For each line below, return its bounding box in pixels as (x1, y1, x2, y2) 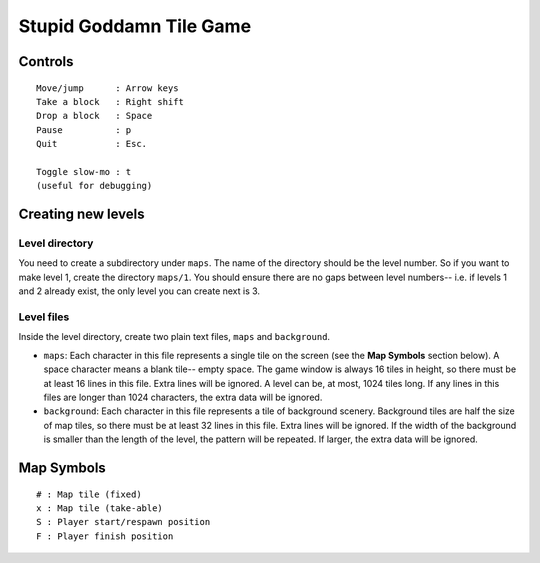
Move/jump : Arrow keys (36, 82, 179, 94)
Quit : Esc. (36, 138, 148, 150)
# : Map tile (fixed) (36, 488, 142, 500)
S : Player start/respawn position (36, 516, 211, 528)
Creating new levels (18, 206, 145, 223)
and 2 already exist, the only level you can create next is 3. (18, 285, 260, 297)
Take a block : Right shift (36, 96, 185, 107)
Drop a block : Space (36, 110, 153, 122)
